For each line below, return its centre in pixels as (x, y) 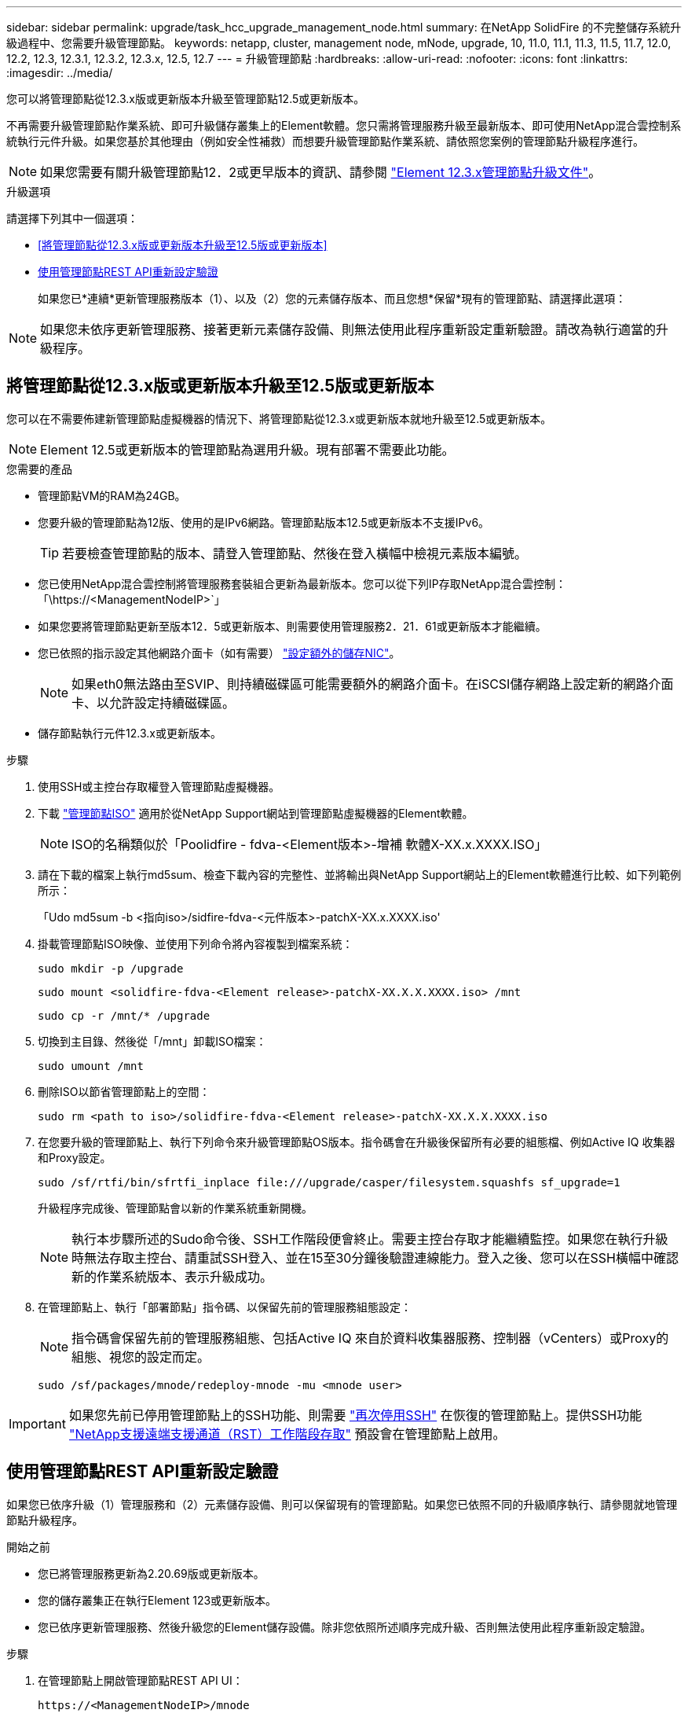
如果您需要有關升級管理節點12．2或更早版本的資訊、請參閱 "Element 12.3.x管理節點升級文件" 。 (321, 172)
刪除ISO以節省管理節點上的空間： (124, 1091)
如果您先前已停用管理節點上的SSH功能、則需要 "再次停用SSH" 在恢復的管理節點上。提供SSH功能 (355, 1415)
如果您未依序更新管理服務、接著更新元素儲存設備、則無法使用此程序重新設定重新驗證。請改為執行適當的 (348, 329)
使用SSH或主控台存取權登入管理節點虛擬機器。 (159, 786)
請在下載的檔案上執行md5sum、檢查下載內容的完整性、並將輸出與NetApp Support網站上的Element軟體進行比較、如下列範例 (360, 874)
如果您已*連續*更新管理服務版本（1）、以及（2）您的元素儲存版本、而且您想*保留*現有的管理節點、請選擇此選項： (332, 298)
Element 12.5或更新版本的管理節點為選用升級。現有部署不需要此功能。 (247, 449)
